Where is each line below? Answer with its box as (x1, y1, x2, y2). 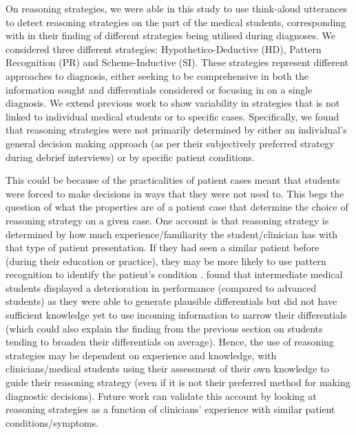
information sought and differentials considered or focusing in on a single (6, 82, 313, 96)
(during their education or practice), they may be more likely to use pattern (6, 253, 326, 268)
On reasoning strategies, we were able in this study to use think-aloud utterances (6, 1, 348, 15)
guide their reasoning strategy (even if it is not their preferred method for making (6, 375, 350, 390)
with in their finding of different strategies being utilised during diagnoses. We (6, 28, 335, 43)
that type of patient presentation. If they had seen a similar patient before (6, 240, 320, 255)
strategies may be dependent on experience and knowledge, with (6, 348, 277, 362)
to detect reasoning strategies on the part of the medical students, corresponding (6, 14, 346, 29)
